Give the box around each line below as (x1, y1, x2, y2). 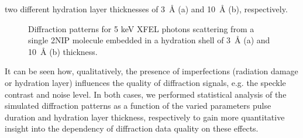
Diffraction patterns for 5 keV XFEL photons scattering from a (28, 22, 254, 34)
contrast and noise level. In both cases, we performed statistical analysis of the (5, 88, 287, 100)
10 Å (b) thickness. (28, 45, 98, 57)
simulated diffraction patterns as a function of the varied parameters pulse (5, 99, 271, 112)
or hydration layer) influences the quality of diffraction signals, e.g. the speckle (5, 76, 286, 88)
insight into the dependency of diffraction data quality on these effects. (5, 122, 259, 134)
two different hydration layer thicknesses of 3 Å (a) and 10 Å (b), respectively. (5, 3, 288, 15)
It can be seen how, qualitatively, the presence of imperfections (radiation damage (5, 65, 298, 77)
